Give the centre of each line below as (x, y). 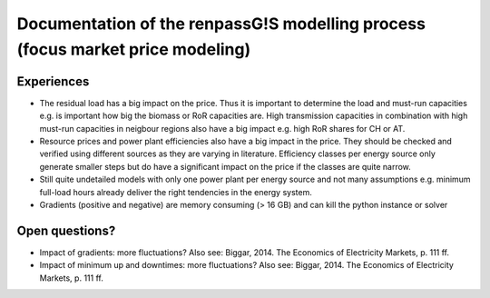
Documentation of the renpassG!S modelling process (221, 24)
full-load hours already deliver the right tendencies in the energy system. (176, 192)
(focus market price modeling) (134, 49)
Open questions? (66, 230)
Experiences (53, 81)
